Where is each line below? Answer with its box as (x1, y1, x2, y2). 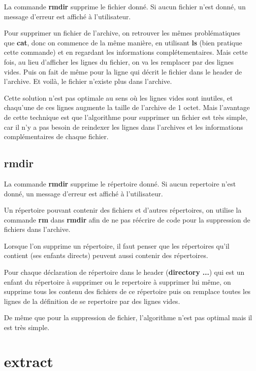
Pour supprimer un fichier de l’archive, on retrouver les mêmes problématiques (4, 28, 240, 38)
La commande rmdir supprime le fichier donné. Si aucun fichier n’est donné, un (4, 1, 246, 11)
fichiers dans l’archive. (4, 224, 70, 234)
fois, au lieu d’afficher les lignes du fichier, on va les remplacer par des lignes (4, 56, 234, 67)
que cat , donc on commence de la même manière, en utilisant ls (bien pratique (4, 37, 242, 47)
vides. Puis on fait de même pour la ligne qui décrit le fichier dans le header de (4, 66, 242, 76)
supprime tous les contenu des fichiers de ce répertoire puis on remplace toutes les (4, 286, 251, 297)
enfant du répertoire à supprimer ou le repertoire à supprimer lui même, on (4, 276, 231, 287)
